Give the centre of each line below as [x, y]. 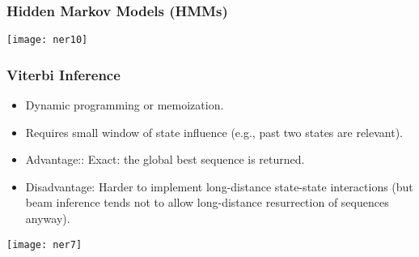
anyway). [48, 218]
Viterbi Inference [63, 74]
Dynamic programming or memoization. [125, 105]
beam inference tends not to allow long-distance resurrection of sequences [207, 202]
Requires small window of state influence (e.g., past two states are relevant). [214, 132]
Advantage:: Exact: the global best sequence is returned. [165, 159]
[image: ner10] [47, 40]
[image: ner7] [44, 244]
